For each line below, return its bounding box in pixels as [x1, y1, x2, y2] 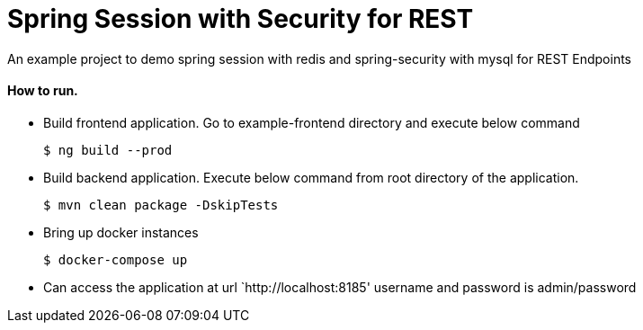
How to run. [7, 83, 78, 99]
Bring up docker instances [43, 224, 199, 240]
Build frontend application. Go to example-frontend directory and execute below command [43, 114, 580, 130]
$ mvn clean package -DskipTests [43, 197, 279, 212]
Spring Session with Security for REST [7, 4, 474, 34]
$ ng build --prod [43, 142, 173, 157]
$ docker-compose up [43, 252, 188, 267]
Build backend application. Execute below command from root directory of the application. [43, 169, 579, 185]
